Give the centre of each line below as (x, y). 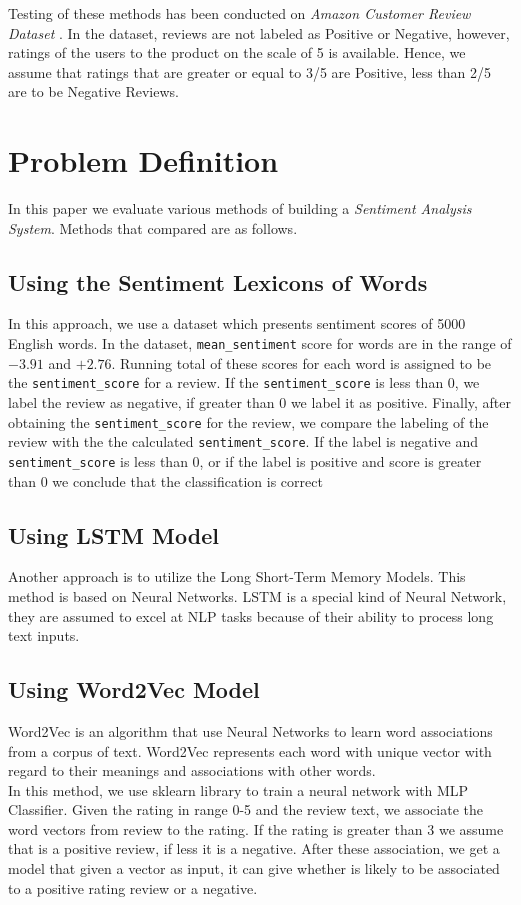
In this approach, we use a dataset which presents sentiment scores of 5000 (237, 323)
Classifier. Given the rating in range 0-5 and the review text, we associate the (245, 809)
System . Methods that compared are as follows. (153, 227)
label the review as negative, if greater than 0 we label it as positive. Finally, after (260, 401)
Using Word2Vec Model (134, 689)
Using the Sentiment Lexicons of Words (218, 281)
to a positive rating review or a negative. (133, 887)
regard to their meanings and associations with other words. (192, 770)
